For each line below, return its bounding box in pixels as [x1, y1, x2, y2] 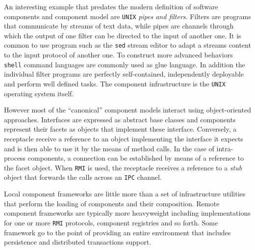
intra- [216, 143, 233, 153]
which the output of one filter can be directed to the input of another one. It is [4, 30, 241, 40]
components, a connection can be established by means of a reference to [27, 153, 244, 163]
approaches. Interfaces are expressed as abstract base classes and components [4, 114, 236, 124]
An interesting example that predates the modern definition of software [4, 1, 218, 11]
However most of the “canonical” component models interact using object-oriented [4, 105, 251, 115]
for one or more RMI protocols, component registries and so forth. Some [4, 217, 218, 227]
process [4, 153, 26, 163]
